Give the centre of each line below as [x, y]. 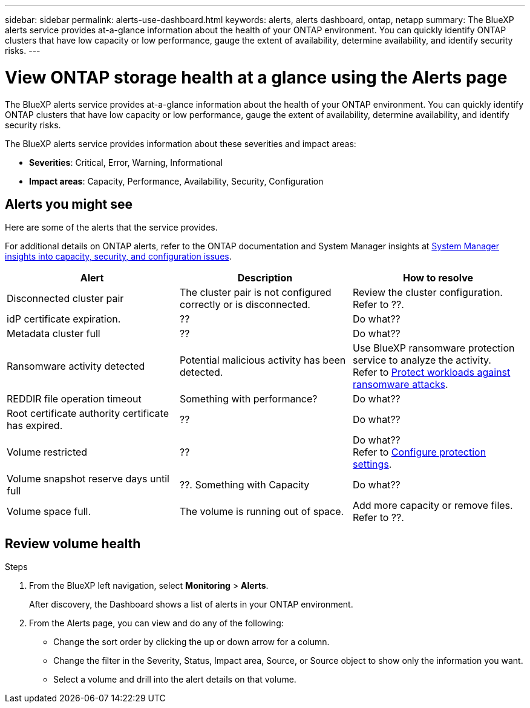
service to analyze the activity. [422, 360]
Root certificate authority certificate [88, 414]
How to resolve [438, 278]
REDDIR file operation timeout [74, 399]
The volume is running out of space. [262, 512]
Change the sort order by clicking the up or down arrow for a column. [191, 642]
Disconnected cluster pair [65, 299]
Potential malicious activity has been [263, 360]
